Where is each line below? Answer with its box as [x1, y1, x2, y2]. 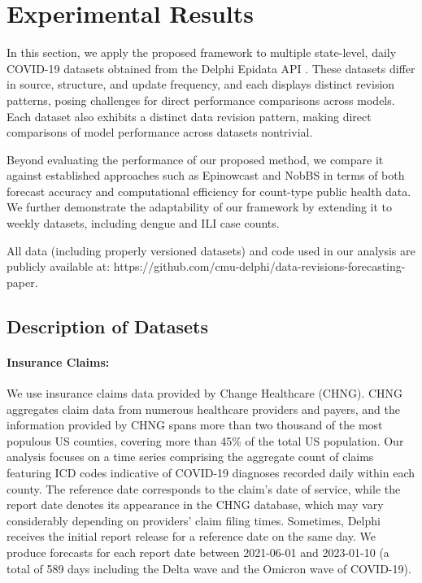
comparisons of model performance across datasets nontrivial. [7, 124, 313, 141]
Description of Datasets [7, 313, 208, 338]
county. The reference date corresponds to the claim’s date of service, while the [7, 480, 401, 497]
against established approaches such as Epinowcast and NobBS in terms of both [7, 167, 405, 184]
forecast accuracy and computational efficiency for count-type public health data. [7, 182, 411, 199]
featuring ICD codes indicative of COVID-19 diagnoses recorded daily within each [7, 463, 415, 481]
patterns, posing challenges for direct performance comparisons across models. [7, 91, 395, 108]
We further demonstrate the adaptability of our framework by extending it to [7, 198, 393, 215]
